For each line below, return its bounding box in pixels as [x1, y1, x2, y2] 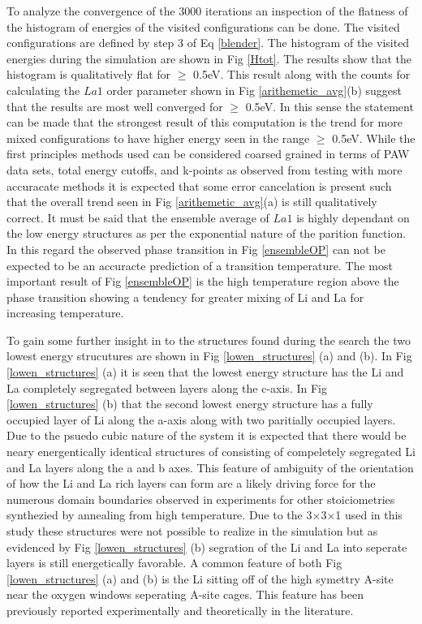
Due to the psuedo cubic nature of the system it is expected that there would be [6, 427, 407, 444]
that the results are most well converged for [6, 97, 223, 114]
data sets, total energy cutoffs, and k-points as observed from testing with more [6, 161, 403, 178]
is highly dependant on [296, 209, 410, 226]
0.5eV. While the [332, 129, 416, 146]
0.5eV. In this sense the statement [245, 97, 414, 114]
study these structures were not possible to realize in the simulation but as [6, 523, 378, 539]
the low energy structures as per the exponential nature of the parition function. [6, 225, 407, 242]
